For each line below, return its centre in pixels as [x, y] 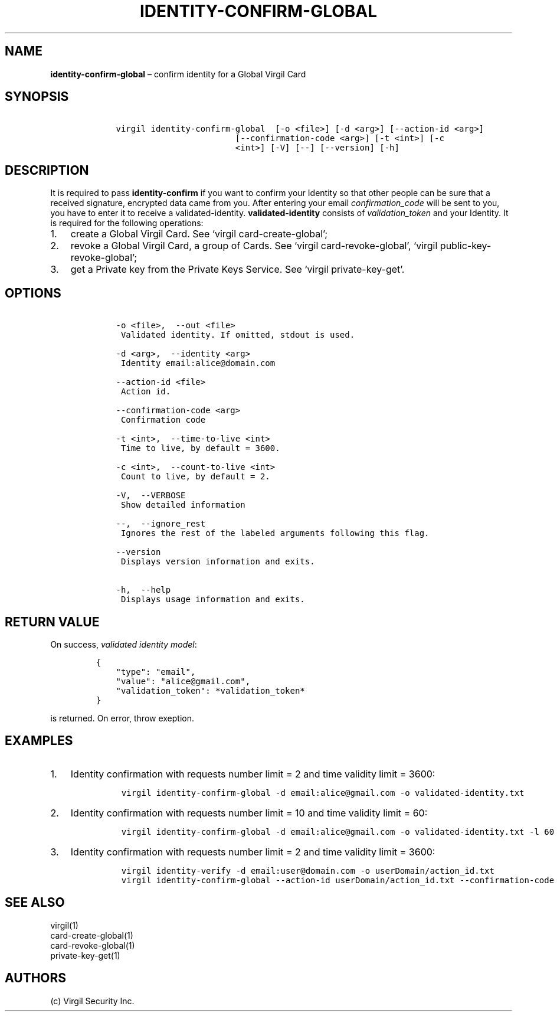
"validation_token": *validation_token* [210, 690]
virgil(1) [64, 925]
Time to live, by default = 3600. [200, 448]
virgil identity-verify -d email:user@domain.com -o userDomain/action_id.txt [308, 870]
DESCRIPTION [47, 170]
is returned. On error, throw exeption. [122, 718]
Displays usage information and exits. [213, 600]
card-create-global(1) [92, 935]
